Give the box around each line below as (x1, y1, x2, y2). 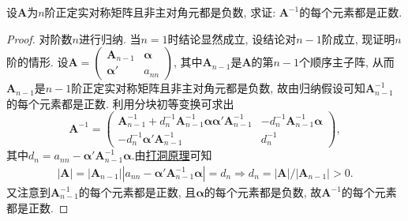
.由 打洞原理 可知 (131, 147, 212, 163)
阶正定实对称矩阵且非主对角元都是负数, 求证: (44, 4, 276, 20)
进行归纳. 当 (78, 30, 141, 47)
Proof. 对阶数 (6, 30, 73, 47)
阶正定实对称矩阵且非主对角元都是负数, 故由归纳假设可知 (71, 80, 365, 96)
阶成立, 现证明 (321, 30, 395, 47)
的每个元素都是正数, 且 (78, 184, 197, 200)
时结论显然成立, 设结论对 (167, 30, 297, 47)
